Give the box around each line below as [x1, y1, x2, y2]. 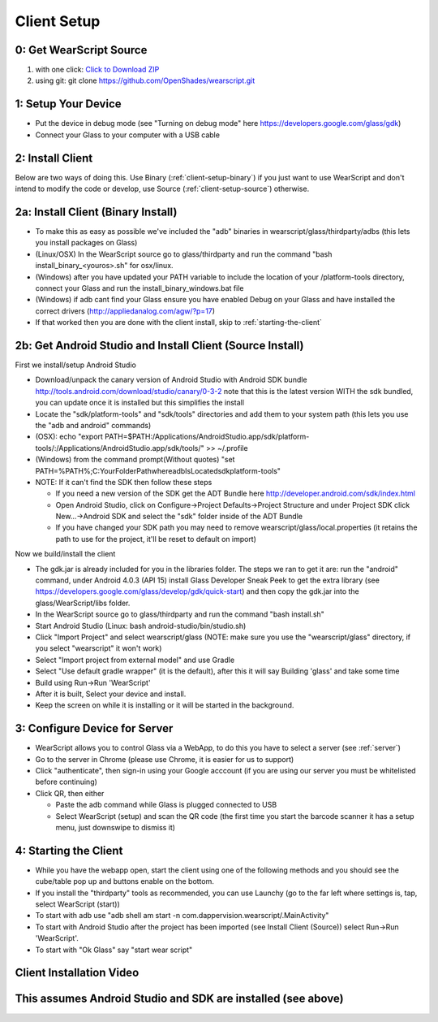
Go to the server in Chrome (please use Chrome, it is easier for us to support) [35, 754, 294, 764]
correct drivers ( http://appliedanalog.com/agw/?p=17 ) [35, 305, 215, 316]
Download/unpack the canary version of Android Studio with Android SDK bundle [35, 375, 307, 385]
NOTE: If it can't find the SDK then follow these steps [35, 477, 213, 487]
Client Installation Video [15, 966, 140, 980]
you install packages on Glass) [35, 238, 138, 248]
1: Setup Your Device [15, 97, 122, 111]
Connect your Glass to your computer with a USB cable [35, 130, 221, 140]
